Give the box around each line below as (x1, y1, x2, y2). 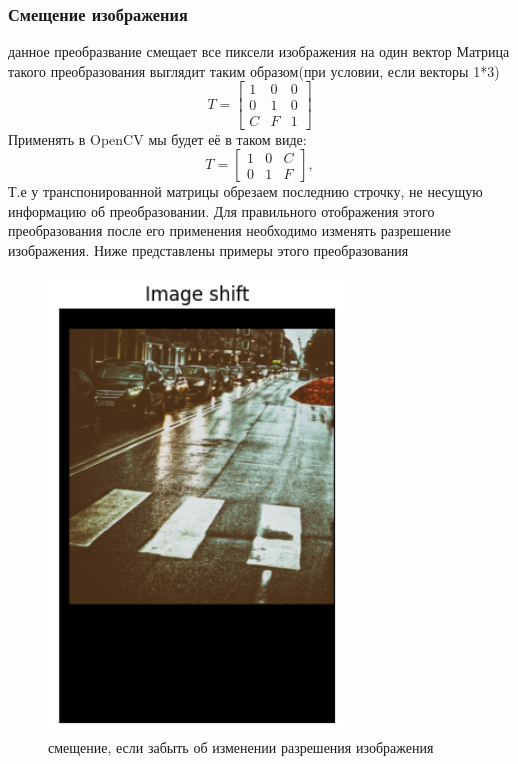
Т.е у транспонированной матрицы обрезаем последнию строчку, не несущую (8, 181, 483, 202)
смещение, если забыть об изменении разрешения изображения (48, 736, 434, 757)
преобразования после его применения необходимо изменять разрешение (8, 220, 451, 241)
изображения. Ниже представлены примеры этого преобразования (8, 239, 409, 260)
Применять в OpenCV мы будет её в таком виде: (8, 128, 307, 149)
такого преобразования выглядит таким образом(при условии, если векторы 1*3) (8, 60, 500, 81)
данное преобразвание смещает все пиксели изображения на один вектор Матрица (8, 41, 510, 62)
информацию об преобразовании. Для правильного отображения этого (8, 200, 435, 221)
